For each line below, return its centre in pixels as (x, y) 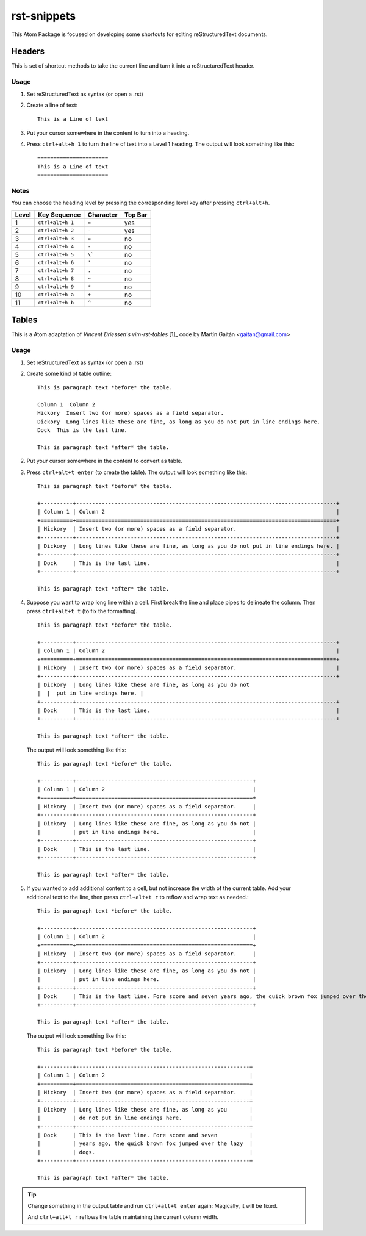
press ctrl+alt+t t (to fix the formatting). (82, 611)
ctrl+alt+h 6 (56, 263)
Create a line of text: (52, 105)
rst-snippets (44, 16)
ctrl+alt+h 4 (56, 247)
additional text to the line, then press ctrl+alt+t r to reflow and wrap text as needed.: (138, 897)
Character (103, 215)
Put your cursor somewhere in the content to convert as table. (105, 461)
